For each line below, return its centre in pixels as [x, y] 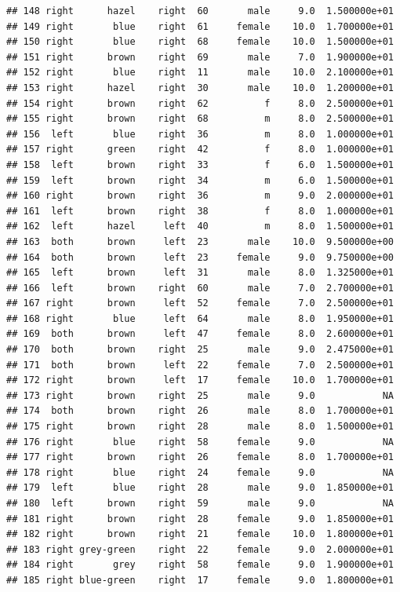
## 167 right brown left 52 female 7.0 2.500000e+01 [200, 303]
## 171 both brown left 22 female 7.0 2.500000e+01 [200, 365]
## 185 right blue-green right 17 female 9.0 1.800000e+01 [200, 580]
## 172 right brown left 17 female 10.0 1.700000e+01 [200, 380]
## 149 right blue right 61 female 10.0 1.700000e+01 [200, 26]
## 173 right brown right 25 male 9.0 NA [200, 395]
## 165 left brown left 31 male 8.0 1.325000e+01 [200, 273]
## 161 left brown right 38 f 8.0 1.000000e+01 [200, 211]
